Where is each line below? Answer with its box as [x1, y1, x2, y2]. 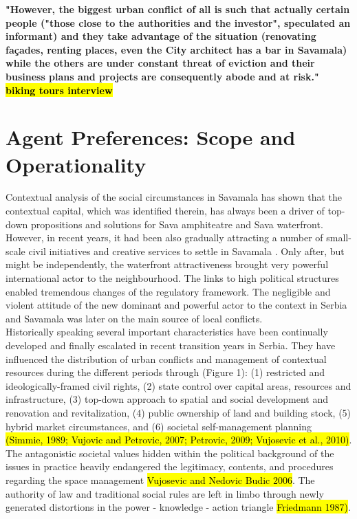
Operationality [6, 150, 147, 178]
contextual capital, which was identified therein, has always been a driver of [6, 203, 325, 218]
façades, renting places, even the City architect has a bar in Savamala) [6, 42, 347, 56]
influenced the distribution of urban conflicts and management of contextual [6, 351, 327, 366]
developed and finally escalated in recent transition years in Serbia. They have [6, 338, 336, 352]
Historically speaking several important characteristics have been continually [6, 324, 328, 339]
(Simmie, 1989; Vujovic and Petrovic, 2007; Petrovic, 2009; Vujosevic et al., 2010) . [6, 432, 352, 447]
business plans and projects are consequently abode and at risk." [6, 69, 319, 83]
